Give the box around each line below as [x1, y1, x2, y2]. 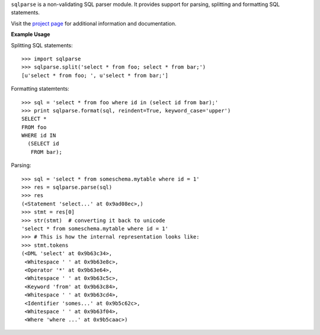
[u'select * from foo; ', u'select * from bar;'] [21, 72, 169, 79]
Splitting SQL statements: [11, 41, 73, 49]
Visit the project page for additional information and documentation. [11, 20, 177, 27]
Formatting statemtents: [11, 85, 69, 92]
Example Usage [11, 31, 50, 38]
